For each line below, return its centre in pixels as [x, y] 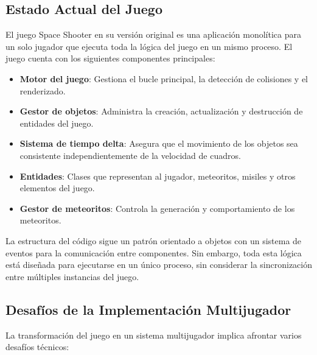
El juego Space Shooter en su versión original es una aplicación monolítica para [153, 34]
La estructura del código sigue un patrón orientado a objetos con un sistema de [154, 240]
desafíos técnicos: [37, 347]
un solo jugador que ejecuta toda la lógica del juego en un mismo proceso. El [149, 46]
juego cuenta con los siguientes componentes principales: [110, 58]
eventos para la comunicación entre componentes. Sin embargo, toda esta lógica [154, 252]
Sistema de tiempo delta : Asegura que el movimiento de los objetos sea [159, 143]
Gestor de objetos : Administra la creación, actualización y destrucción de [161, 111]
